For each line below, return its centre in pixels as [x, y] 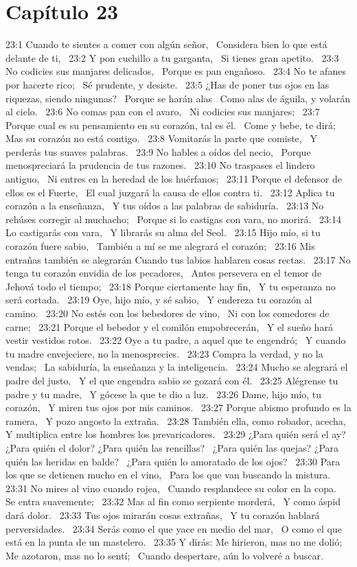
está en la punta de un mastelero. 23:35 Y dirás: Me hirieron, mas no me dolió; [174, 542]
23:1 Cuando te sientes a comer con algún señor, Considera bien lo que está [166, 44]
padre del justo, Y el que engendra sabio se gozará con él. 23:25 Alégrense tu [172, 380]
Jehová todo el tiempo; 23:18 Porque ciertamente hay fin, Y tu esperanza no [171, 286]
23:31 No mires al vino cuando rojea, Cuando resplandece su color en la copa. [171, 488]
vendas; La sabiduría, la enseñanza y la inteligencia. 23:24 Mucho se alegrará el [177, 367]
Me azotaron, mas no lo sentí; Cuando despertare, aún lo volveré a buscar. [164, 555]
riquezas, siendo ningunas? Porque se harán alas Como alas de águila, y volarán [178, 98]
